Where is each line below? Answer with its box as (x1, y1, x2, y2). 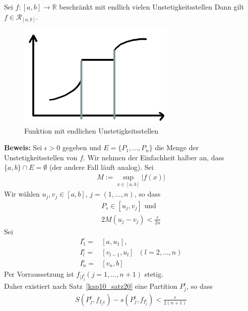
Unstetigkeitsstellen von (4, 152, 78, 162)
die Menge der (155, 142, 199, 153)
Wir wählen (4, 189, 40, 199)
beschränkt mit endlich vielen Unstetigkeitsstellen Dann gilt (59, 2, 244, 12)
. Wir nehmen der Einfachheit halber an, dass (83, 152, 224, 162)
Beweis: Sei (4, 142, 42, 153)
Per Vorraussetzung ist (4, 269, 74, 279)
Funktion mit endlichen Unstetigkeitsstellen (24, 125, 159, 136)
